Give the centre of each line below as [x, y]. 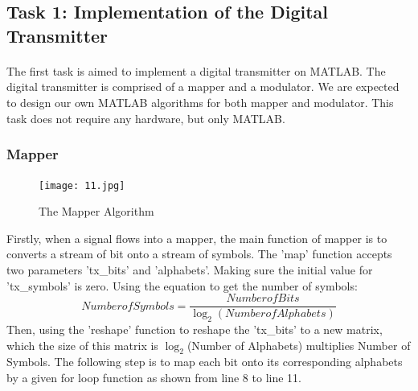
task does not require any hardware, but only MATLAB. [146, 118]
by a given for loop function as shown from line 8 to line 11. [154, 378]
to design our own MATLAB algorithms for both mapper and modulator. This [200, 102]
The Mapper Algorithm [96, 211]
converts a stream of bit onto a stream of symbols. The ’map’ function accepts [199, 254]
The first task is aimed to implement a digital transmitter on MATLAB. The [196, 70]
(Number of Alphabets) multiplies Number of [299, 345]
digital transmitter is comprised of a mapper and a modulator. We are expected [203, 86]
